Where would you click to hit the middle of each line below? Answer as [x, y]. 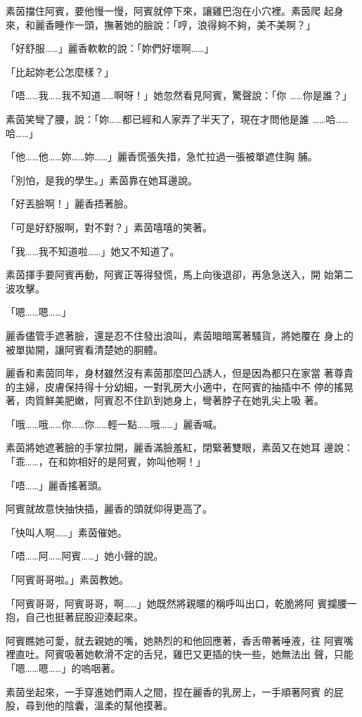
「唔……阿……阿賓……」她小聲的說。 [85, 556]
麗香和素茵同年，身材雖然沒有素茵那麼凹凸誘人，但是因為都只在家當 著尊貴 [180, 373]
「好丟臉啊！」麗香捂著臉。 [70, 204]
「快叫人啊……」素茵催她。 [66, 532]
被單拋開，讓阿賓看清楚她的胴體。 [84, 349]
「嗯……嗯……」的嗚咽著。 [63, 668]
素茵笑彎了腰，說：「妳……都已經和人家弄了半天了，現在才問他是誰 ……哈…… [177, 118]
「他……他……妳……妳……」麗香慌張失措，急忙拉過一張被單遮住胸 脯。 [162, 156]
